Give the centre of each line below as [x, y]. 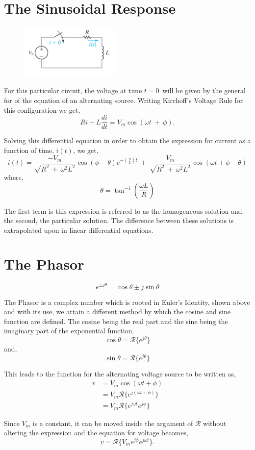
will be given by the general [204, 90]
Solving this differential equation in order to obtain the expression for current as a [127, 140]
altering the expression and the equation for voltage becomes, [96, 433]
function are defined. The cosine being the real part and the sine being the [116, 321]
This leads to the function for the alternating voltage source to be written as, [120, 373]
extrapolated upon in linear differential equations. [79, 230]
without [215, 423]
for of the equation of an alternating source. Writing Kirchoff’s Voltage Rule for [124, 100]
